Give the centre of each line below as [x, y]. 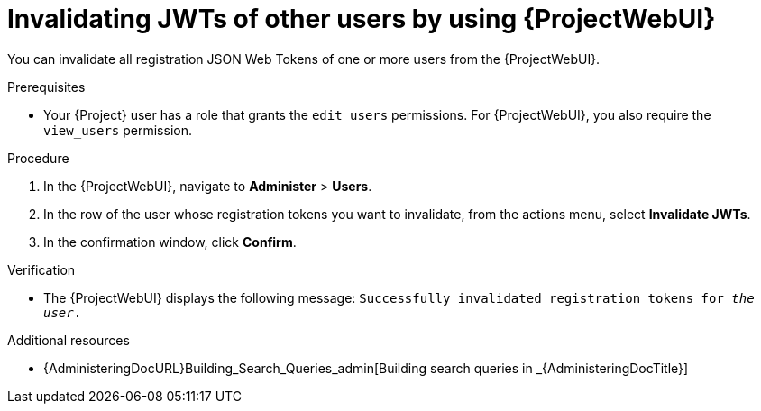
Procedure [38, 158]
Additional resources [69, 340]
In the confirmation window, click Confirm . [170, 242]
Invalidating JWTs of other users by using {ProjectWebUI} [362, 19]
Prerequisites [46, 87]
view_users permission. [118, 130]
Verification [41, 269]
